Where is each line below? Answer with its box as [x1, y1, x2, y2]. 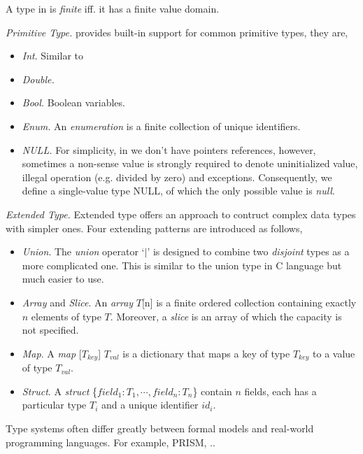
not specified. [22, 322, 79, 337]
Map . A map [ [22, 346, 82, 360]
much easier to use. [22, 271, 104, 286]
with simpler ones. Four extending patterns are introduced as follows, [6, 220, 303, 235]
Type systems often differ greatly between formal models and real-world [6, 420, 314, 435]
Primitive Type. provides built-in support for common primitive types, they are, [6, 24, 348, 39]
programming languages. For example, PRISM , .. [6, 434, 215, 449]
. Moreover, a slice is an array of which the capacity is [110, 308, 342, 323]
